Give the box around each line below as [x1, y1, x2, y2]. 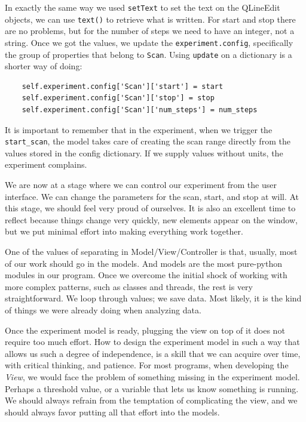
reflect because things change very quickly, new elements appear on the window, [5, 213, 298, 226]
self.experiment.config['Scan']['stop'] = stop [22, 94, 215, 103]
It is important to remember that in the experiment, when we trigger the [5, 123, 273, 135]
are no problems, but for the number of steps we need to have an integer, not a [5, 24, 295, 37]
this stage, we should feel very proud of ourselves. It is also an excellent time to [5, 202, 296, 214]
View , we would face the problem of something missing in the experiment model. [5, 370, 300, 383]
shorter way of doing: [5, 60, 82, 72]
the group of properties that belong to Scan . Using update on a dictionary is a [5, 48, 292, 60]
